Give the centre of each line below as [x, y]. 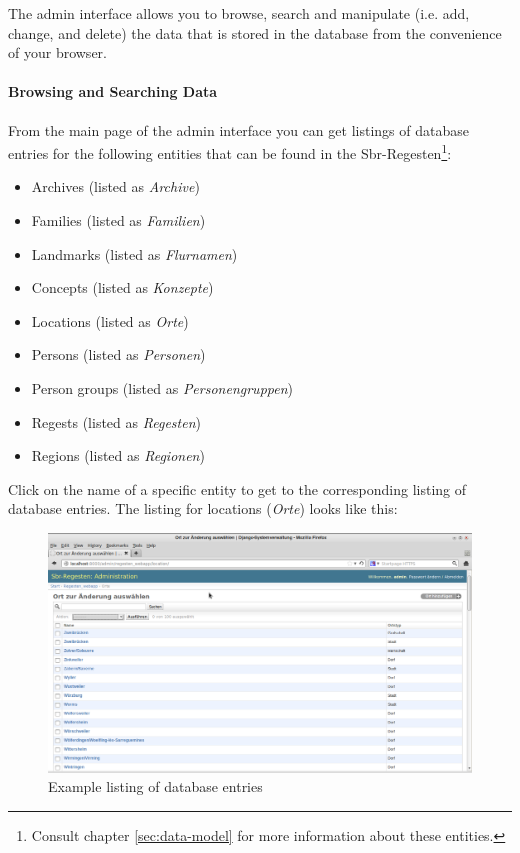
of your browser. [57, 52]
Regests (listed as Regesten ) [116, 421]
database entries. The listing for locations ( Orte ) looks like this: [203, 508]
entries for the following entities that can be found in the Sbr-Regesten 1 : [230, 151]
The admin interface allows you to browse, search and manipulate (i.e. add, [239, 13]
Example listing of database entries [155, 786]
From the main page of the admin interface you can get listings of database [238, 129]
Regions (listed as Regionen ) [118, 455]
